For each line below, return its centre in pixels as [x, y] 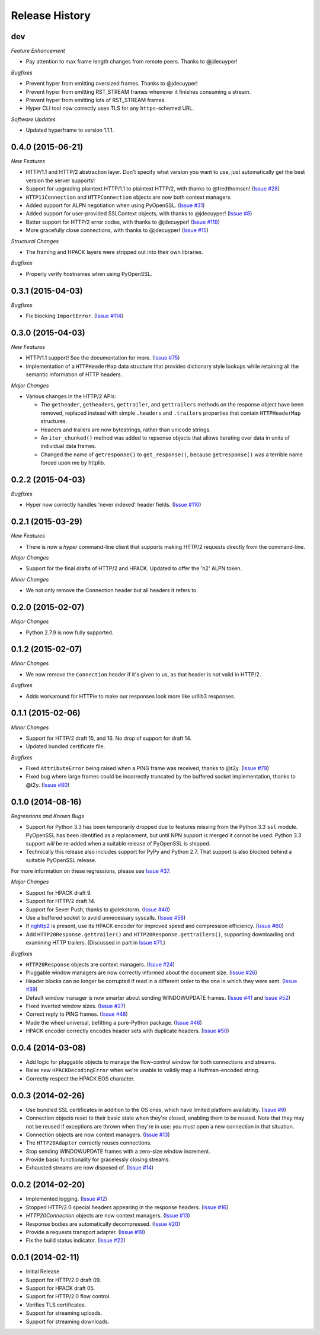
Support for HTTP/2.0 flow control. [68, 1296]
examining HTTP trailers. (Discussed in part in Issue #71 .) [96, 943]
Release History [51, 15]
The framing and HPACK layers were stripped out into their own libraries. [115, 252]
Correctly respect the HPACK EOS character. [80, 1078]
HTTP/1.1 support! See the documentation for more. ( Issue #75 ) [103, 358]
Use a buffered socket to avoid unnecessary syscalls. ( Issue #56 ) [106, 918]
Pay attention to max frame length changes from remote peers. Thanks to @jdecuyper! [132, 62]
